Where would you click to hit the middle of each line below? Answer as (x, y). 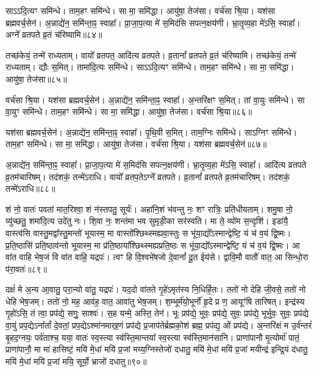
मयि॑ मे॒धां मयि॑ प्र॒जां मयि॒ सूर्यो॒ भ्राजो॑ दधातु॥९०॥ (76, 361)
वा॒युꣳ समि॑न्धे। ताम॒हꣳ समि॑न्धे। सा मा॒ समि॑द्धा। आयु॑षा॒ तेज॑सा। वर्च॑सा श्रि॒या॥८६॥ (129, 111)
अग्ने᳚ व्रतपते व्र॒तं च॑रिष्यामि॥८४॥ (54, 35)
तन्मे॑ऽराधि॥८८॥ (30, 188)
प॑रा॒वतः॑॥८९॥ (27, 268)
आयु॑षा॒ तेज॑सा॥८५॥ (36, 78)
